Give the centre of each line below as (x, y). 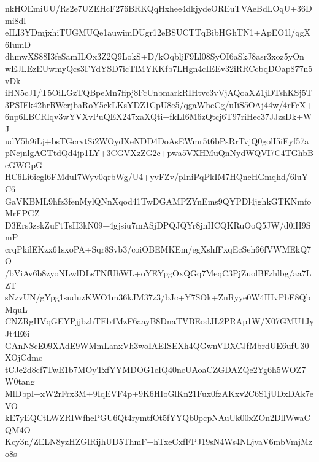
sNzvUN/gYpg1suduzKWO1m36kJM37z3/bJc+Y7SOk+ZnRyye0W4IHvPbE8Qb (158, 297)
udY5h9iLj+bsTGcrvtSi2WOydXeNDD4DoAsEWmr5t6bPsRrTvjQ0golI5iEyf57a (157, 140)
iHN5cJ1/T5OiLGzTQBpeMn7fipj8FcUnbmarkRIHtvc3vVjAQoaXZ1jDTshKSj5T (159, 92)
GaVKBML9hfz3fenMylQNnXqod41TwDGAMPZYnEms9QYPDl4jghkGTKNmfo (158, 201)
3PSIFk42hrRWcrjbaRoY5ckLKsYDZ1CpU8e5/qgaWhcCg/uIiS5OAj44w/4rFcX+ (159, 104)
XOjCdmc (24, 357)
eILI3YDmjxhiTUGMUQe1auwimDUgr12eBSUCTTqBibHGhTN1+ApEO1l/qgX (158, 32)
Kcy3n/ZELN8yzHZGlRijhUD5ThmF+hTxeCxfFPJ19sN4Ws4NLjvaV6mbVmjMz (159, 441)
